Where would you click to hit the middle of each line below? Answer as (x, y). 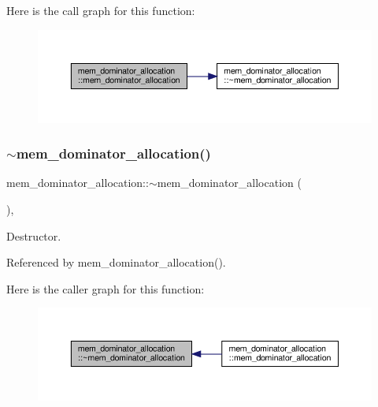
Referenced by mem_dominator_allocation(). (116, 262)
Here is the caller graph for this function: (106, 288)
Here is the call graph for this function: (101, 10)
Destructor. (34, 235)
